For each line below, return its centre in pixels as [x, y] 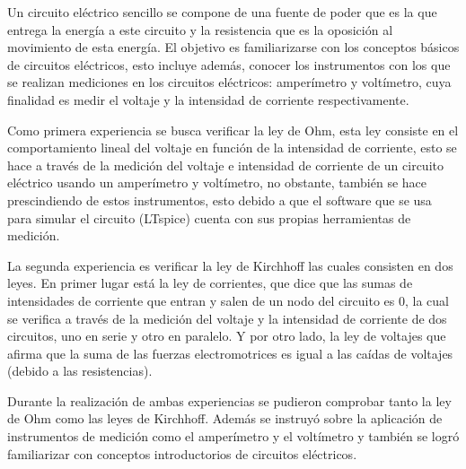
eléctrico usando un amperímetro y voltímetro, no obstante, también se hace [217, 182]
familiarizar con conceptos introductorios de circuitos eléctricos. [182, 453]
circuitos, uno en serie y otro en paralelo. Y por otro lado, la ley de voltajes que [227, 336]
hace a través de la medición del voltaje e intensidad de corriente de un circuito [225, 165]
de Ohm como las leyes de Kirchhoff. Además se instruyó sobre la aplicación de [225, 418]
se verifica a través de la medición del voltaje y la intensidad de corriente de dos [227, 318]
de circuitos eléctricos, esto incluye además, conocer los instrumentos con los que [229, 64]
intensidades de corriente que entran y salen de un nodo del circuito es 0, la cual [228, 300]
